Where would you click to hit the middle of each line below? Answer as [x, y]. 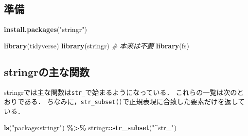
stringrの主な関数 [47, 71]
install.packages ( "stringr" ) [45, 29]
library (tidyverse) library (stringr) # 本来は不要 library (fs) [97, 45]
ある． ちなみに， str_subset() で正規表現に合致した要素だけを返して [134, 101]
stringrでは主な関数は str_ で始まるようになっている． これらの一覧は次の [121, 92]
